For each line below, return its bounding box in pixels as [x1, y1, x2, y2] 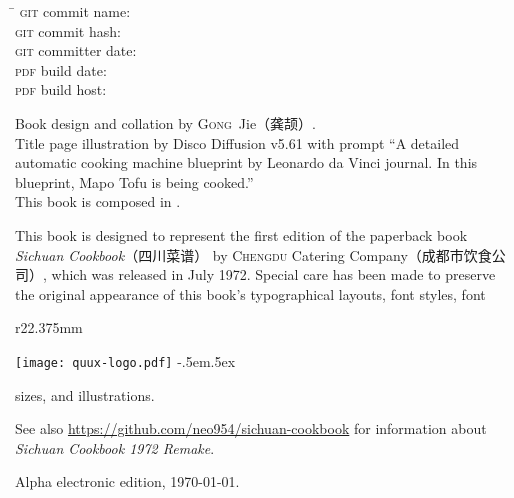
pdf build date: [15, 59, 107, 80]
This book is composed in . [15, 191, 181, 212]
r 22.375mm [15, 317, 83, 338]
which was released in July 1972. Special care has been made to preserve [51, 264, 496, 285]
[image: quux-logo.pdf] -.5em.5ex [15, 350, 236, 371]
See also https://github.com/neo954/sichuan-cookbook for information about [15, 418, 487, 439]
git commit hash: [15, 20, 121, 41]
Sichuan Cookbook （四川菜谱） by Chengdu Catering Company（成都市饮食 [15, 244, 492, 265]
